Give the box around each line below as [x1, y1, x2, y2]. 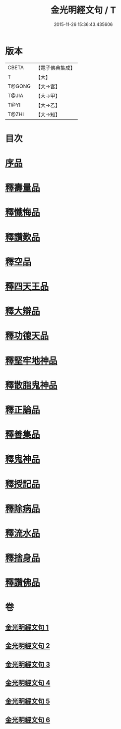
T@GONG [7, 83, 31, 90]
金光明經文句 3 [5, 660, 51, 669]
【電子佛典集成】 [35, 64, 75, 71]
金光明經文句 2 [5, 642, 51, 650]
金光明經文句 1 [5, 623, 49, 631]
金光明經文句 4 [5, 679, 51, 687]
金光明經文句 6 [5, 716, 51, 724]
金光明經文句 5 [5, 697, 51, 706]
